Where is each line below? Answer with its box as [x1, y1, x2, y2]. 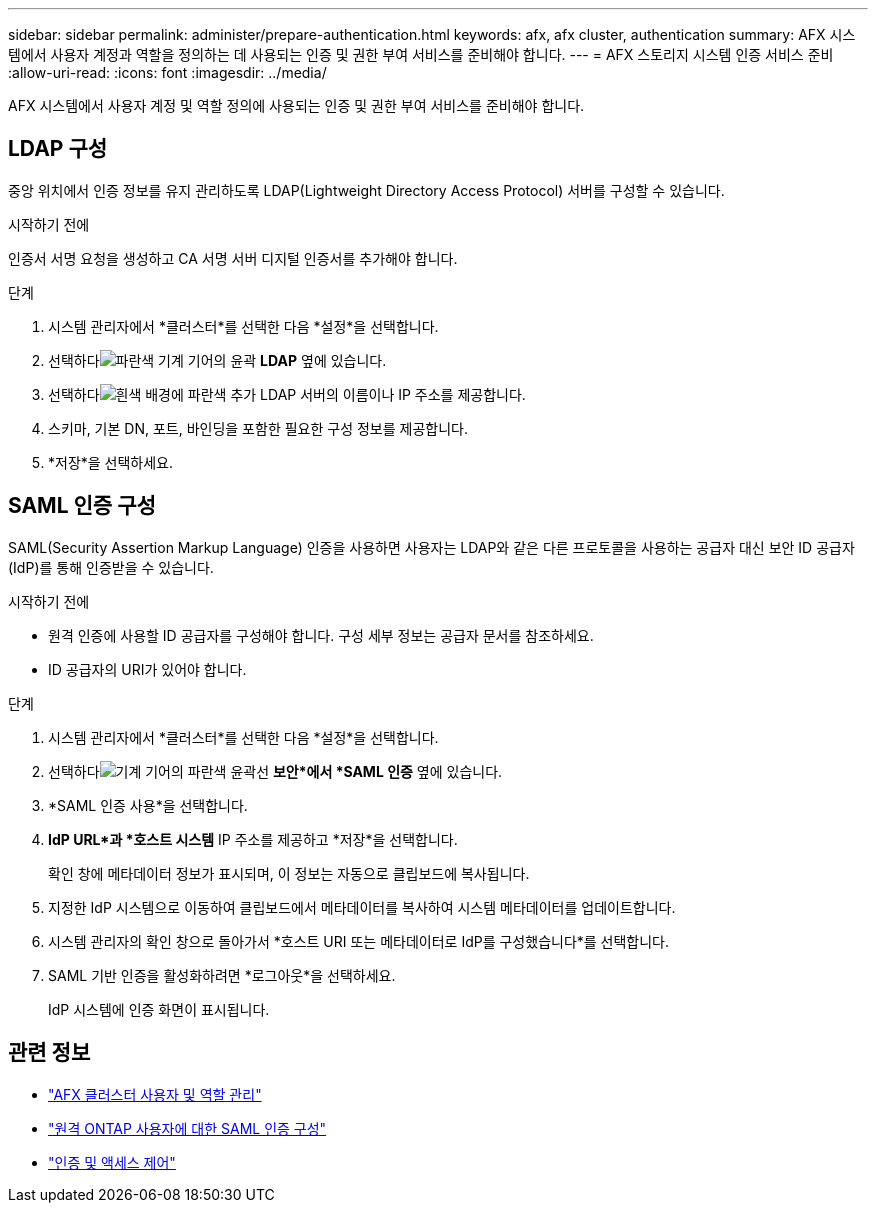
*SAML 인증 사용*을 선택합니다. [48, 796, 248, 814]
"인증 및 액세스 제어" [48, 1153, 176, 1171]
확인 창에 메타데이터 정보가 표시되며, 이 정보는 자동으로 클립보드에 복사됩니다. [48, 864, 530, 882]
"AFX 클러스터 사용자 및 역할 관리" [48, 1085, 262, 1103]
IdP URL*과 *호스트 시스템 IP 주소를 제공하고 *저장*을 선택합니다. [48, 830, 458, 848]
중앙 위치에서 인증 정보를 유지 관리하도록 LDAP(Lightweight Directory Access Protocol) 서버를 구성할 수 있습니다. [8, 181, 725, 199]
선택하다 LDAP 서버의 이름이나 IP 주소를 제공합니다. [48, 385, 526, 403]
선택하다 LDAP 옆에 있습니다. [48, 351, 387, 369]
